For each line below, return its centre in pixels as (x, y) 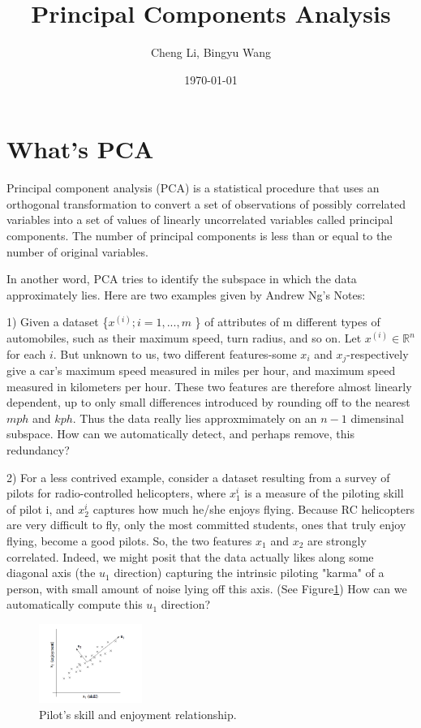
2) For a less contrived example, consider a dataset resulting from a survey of (198, 477)
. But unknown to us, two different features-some (175, 353)
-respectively (378, 353)
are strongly (337, 540)
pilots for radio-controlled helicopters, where (116, 493)
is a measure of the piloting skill (324, 493)
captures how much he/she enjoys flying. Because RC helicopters (253, 508)
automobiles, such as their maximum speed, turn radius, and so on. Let (184, 338)
